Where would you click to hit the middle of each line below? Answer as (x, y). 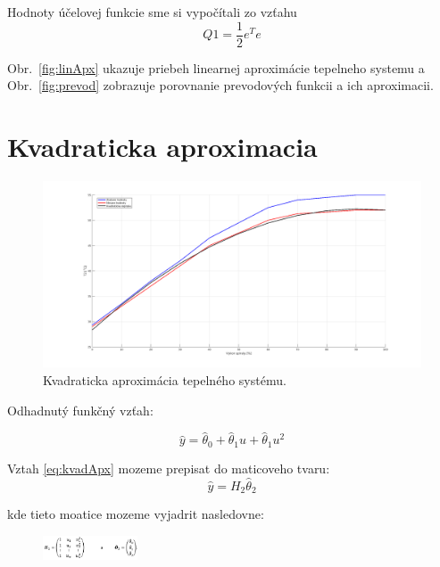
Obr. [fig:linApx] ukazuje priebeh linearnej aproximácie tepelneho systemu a (216, 67)
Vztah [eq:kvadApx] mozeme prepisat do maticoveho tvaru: (169, 468)
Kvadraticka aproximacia (162, 147)
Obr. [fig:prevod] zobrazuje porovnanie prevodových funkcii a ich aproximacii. (220, 85)
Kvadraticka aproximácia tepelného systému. (165, 380)
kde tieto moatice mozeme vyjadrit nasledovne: (136, 514)
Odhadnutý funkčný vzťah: (80, 410)
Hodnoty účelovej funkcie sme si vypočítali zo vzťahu (152, 12)
